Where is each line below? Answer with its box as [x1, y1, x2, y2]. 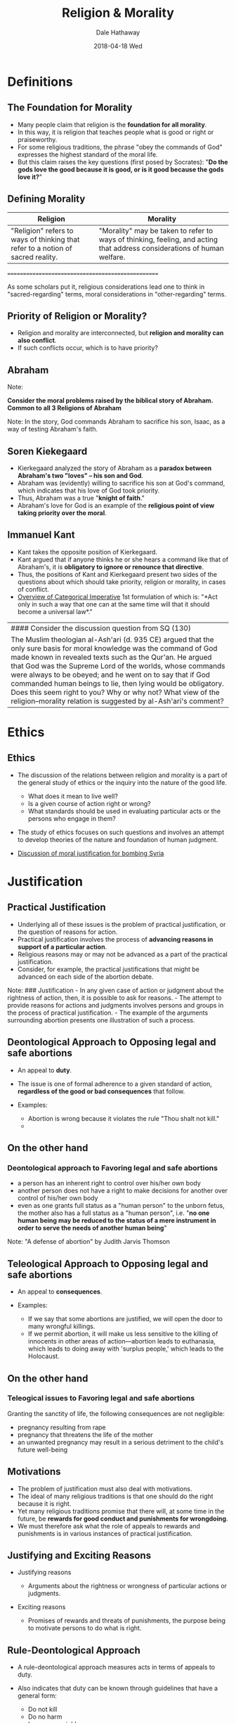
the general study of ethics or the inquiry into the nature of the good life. [17, 778, 227, 786]
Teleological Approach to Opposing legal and [7, 1258, 209, 1270]
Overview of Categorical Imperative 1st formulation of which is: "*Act [17, 592, 218, 601]
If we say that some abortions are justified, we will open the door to [27, 1315, 223, 1323]
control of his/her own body [17, 1194, 98, 1202]
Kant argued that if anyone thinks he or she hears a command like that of [17, 555, 229, 564]
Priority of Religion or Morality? [7, 310, 147, 322]
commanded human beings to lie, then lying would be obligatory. [11, 678, 225, 688]
